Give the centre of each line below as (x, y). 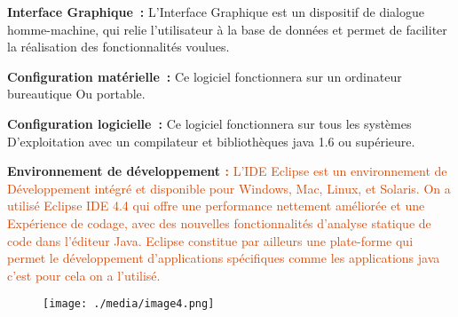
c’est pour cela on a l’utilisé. (84, 275)
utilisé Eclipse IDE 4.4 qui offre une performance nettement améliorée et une (216, 206)
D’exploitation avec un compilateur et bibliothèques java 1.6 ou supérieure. (211, 141)
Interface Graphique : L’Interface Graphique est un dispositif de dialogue (216, 12)
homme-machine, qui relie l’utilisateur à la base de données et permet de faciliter (227, 29)
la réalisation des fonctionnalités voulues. (118, 47)
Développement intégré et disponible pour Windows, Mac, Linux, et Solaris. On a (229, 188)
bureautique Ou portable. (76, 94)
